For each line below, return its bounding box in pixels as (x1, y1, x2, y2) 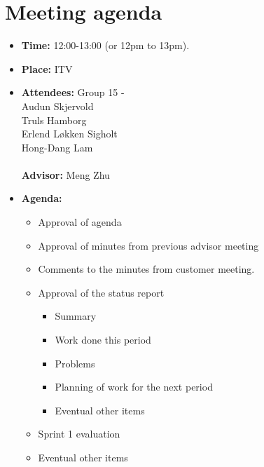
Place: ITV (21, 61, 73, 76)
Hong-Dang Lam (21, 140, 93, 154)
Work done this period (55, 332, 151, 347)
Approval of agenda (38, 215, 122, 229)
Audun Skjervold (21, 98, 94, 113)
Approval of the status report (38, 285, 165, 299)
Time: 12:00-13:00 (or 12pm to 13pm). (21, 38, 190, 53)
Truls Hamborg (21, 112, 87, 127)
